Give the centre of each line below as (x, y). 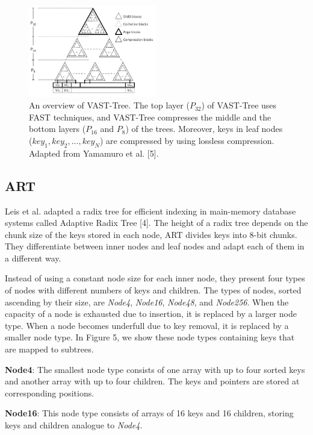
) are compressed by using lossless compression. (187, 140)
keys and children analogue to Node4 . (74, 425)
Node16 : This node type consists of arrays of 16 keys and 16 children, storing (149, 413)
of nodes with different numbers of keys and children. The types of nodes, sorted (153, 290)
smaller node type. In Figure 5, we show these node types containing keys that (150, 337)
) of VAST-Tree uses (239, 105)
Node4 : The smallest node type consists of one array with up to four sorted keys (155, 369)
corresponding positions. (50, 393)
